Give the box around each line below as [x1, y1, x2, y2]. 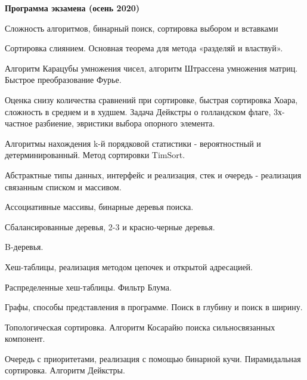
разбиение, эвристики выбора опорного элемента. [35, 117, 215, 129]
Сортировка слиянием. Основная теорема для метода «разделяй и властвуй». [5, 42, 283, 54]
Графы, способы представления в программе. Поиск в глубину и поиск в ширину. [5, 301, 303, 313]
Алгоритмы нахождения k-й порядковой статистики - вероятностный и [5, 137, 261, 149]
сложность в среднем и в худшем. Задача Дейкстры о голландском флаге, [5, 105, 271, 118]
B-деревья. [5, 240, 44, 253]
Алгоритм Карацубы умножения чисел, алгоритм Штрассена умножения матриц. [5, 61, 298, 74]
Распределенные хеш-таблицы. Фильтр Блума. [5, 280, 172, 293]
